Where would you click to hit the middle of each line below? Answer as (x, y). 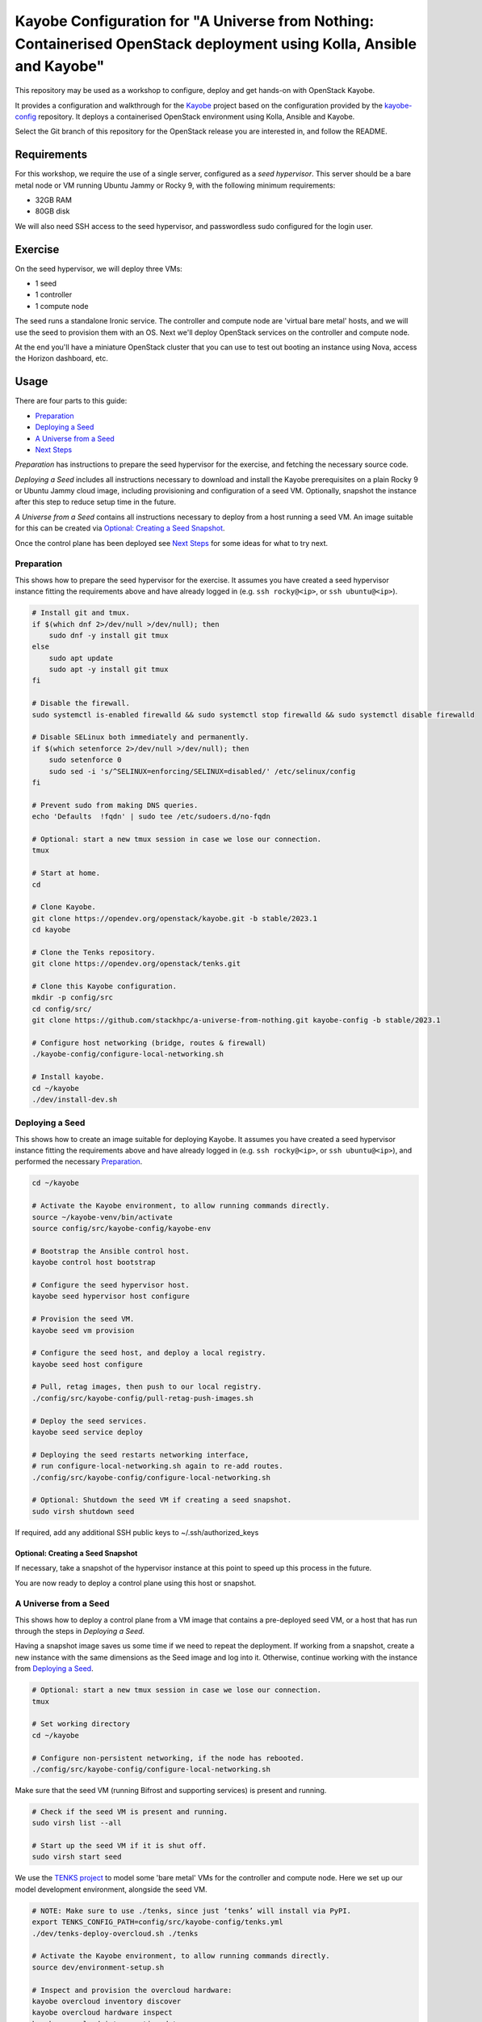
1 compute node (62, 306)
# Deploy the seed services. (90, 1421)
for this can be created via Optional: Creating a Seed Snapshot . (120, 528)
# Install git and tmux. (81, 613)
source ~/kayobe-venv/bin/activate (102, 1217)
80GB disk (52, 211)
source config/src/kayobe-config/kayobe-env (122, 1228)
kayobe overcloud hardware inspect (102, 2013)
